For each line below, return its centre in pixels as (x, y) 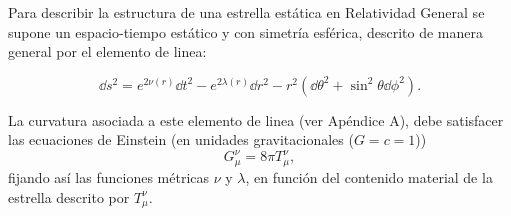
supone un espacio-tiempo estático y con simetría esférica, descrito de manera (246, 31)
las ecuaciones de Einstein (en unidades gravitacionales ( (181, 139)
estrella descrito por (69, 196)
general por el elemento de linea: (107, 51)
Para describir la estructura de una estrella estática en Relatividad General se (246, 12)
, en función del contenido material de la (369, 176)
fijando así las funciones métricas (109, 176)
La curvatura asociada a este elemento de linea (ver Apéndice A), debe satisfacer (256, 119)
